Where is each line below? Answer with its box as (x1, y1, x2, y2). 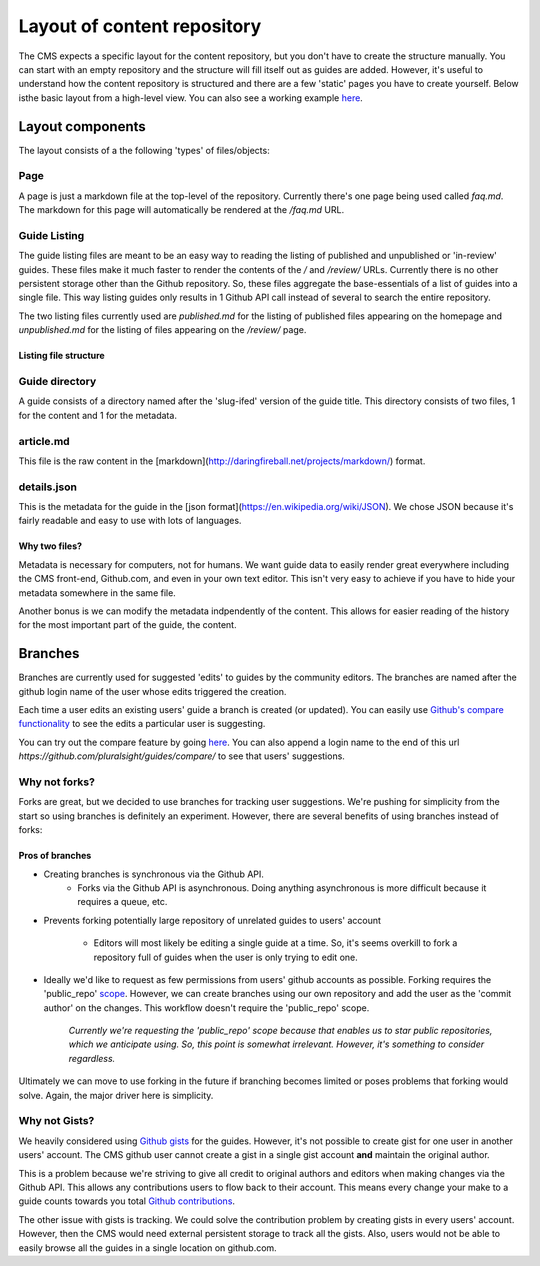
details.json (18, 480, 77, 494)
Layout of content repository (18, 15, 262, 37)
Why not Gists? (18, 1114, 95, 1128)
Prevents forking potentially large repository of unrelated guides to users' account (43, 914, 382, 926)
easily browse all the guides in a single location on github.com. (18, 1241, 277, 1254)
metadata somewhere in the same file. (18, 586, 177, 599)
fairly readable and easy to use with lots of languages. (18, 515, 242, 527)
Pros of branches (18, 850, 92, 862)
